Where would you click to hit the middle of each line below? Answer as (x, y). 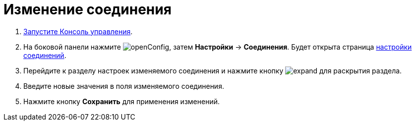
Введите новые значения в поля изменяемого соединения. (124, 86)
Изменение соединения (88, 9)
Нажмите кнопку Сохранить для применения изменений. (121, 101)
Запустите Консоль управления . (78, 31)
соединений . (45, 55)
